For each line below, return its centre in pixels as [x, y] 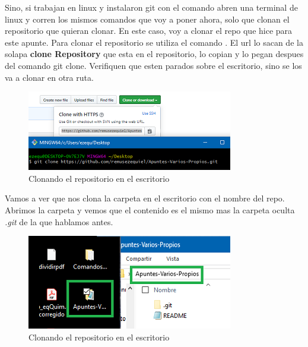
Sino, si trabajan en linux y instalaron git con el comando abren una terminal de [151, 7]
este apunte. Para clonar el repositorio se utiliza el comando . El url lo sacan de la [154, 42]
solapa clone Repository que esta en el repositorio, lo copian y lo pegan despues [154, 54]
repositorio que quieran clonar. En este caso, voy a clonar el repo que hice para [149, 31]
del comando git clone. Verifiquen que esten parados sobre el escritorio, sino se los [153, 65]
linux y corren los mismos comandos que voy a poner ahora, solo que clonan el [147, 19]
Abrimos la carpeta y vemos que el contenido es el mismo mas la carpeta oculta [150, 209]
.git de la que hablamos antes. [59, 221]
